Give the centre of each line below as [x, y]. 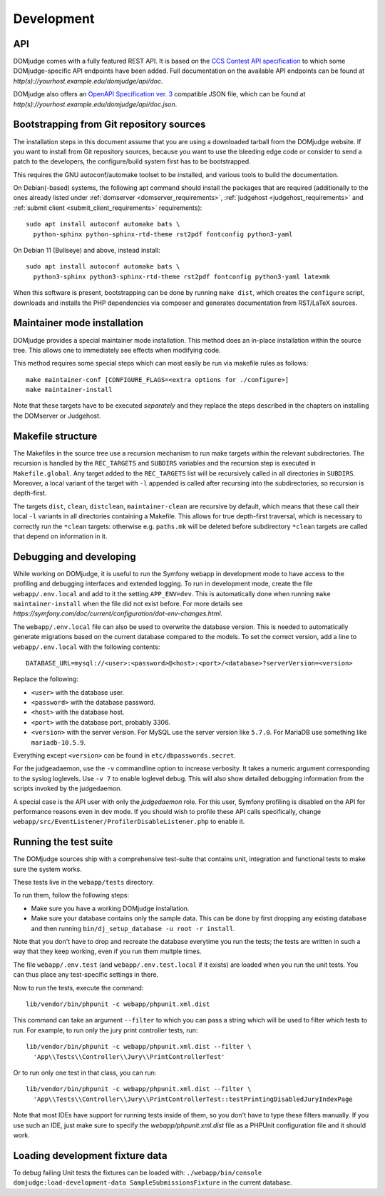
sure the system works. [47, 869]
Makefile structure [55, 436]
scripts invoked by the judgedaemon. [68, 788]
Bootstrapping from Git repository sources [109, 125]
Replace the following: [46, 679]
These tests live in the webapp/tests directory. [84, 883]
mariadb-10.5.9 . [58, 742]
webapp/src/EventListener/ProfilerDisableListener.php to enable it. [129, 822]
